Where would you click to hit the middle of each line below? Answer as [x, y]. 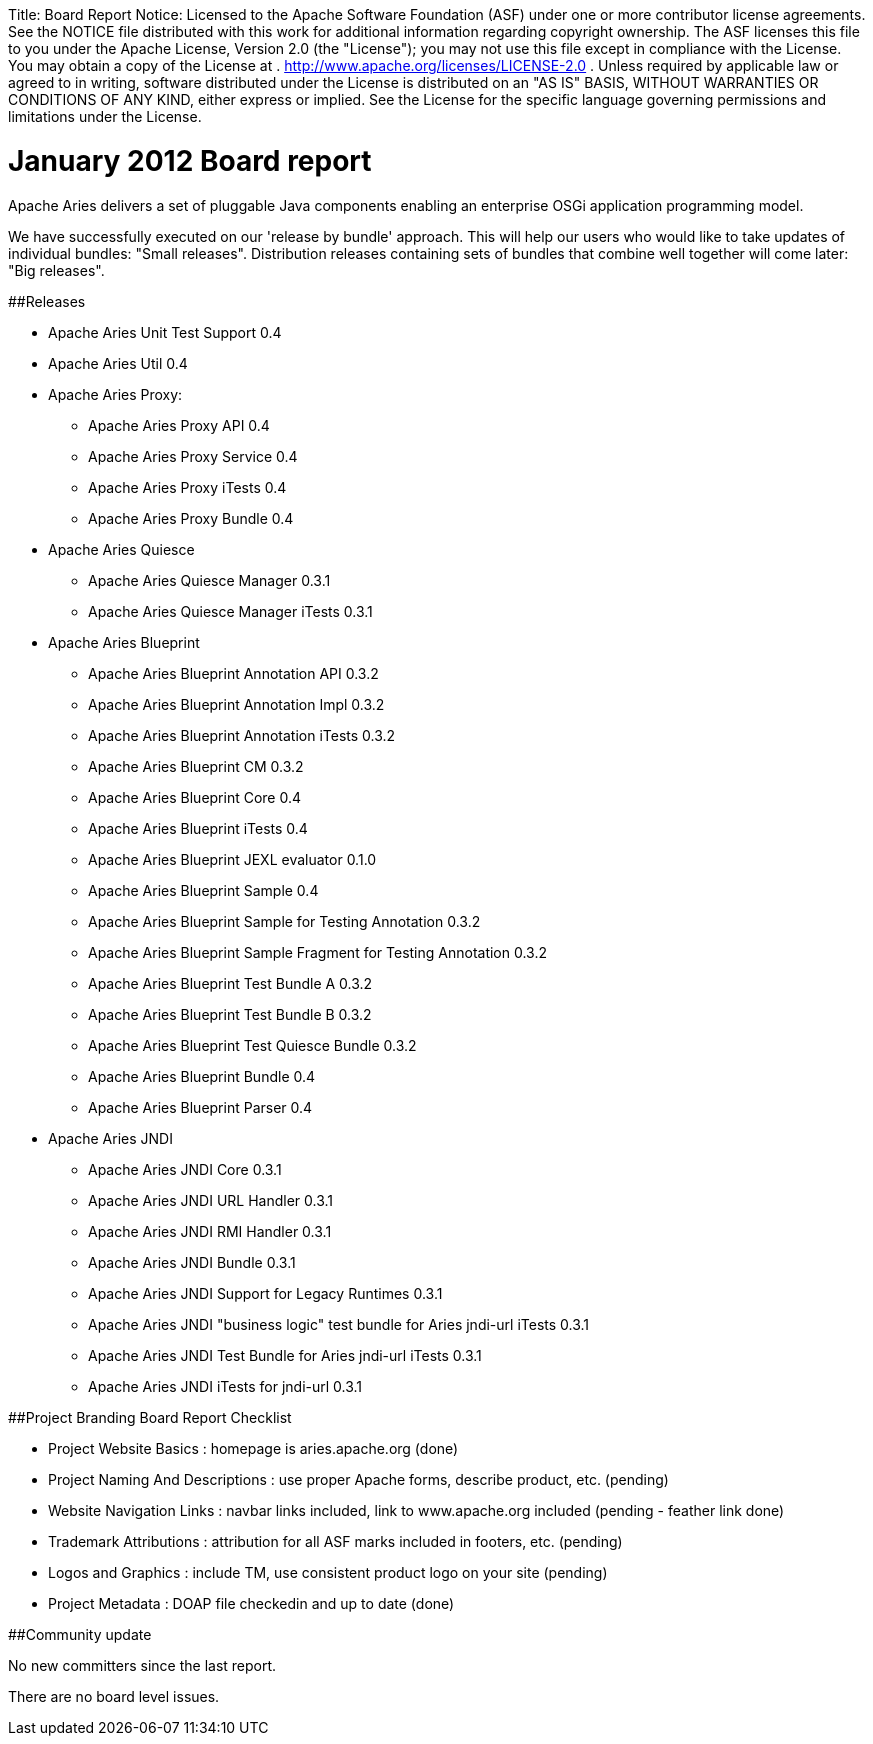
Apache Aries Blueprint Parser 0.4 [200, 1107]
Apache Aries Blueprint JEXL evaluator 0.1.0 [232, 859]
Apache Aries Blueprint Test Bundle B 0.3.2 [230, 1014]
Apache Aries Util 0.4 [118, 363]
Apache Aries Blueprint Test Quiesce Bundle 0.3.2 [252, 1045]
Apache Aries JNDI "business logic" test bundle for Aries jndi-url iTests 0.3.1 [339, 1324]
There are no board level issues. [114, 1696]
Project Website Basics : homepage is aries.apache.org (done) [253, 1448]
